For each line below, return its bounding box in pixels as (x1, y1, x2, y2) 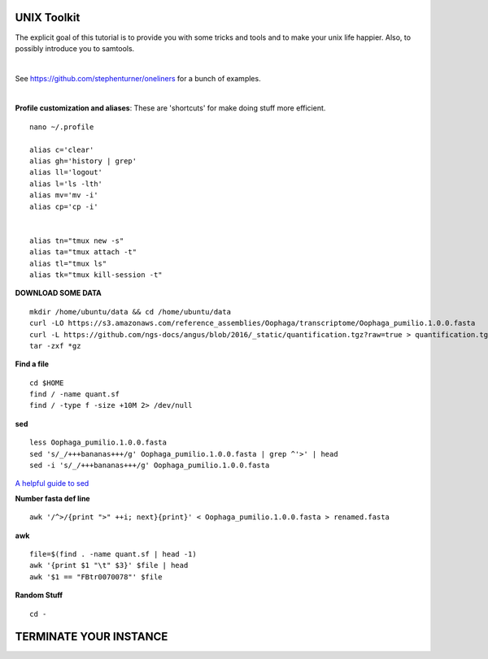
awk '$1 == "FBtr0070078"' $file (29, 572, 163, 581)
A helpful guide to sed (15, 479, 89, 488)
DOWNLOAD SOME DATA (15, 288, 102, 298)
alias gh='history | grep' (29, 157, 137, 166)
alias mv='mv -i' (29, 191, 98, 200)
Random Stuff (15, 590, 63, 600)
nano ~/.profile (29, 122, 94, 132)
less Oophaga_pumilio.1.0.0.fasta (29, 438, 167, 447)
